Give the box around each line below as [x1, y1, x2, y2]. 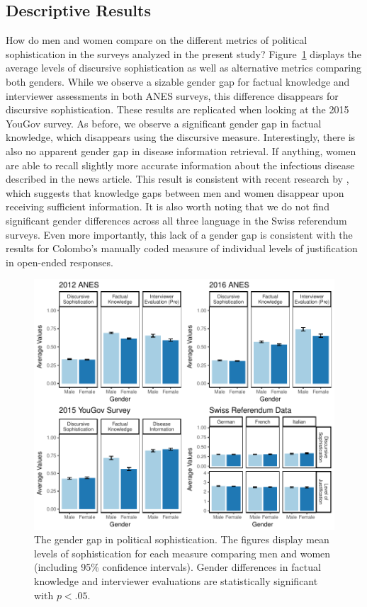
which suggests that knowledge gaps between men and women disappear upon [6, 185, 344, 200]
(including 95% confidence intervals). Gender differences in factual [34, 560, 321, 574]
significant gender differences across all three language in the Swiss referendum [6, 212, 347, 227]
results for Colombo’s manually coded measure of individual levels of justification [6, 241, 358, 256]
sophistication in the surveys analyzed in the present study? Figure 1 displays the [6, 46, 361, 61]
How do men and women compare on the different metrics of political [6, 33, 307, 47]
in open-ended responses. [6, 254, 113, 269]
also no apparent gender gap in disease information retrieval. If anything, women [6, 143, 356, 158]
